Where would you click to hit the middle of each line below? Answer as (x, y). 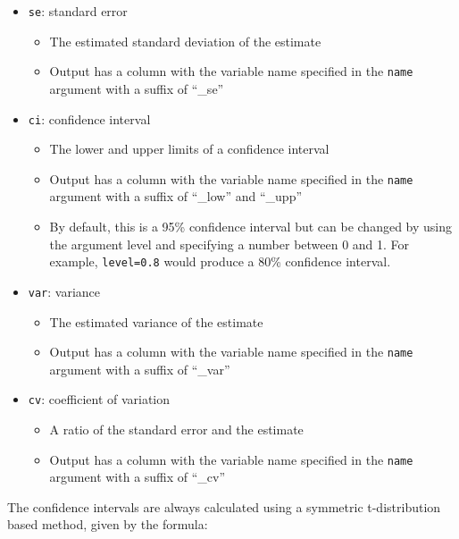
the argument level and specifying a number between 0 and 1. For (229, 244)
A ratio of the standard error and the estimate (176, 429)
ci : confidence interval (89, 118)
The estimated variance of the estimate (156, 321)
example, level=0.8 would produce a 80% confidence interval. (220, 261)
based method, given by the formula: (108, 524)
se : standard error (78, 11)
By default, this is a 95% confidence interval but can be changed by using (250, 226)
